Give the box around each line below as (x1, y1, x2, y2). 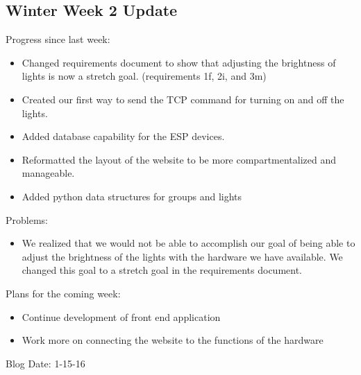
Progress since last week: (6, 32, 110, 46)
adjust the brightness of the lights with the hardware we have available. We (22, 249, 343, 263)
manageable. (22, 166, 75, 180)
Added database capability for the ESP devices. (22, 129, 225, 143)
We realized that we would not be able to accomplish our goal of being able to (22, 236, 355, 250)
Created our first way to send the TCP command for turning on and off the (22, 91, 344, 106)
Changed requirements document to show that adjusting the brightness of (22, 55, 336, 69)
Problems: (6, 212, 48, 227)
